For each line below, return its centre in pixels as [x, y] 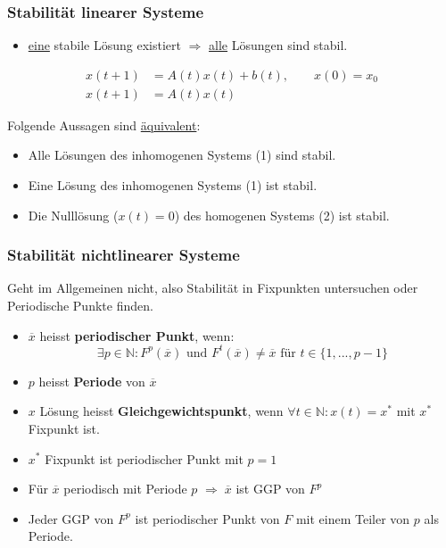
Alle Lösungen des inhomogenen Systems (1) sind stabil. [182, 155]
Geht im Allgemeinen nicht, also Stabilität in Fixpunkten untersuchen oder [213, 288]
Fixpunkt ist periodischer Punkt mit [144, 458]
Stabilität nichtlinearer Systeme [124, 255]
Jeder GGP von [71, 518]
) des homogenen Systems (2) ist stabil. [282, 215]
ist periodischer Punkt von [207, 518]
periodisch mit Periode [125, 489]
